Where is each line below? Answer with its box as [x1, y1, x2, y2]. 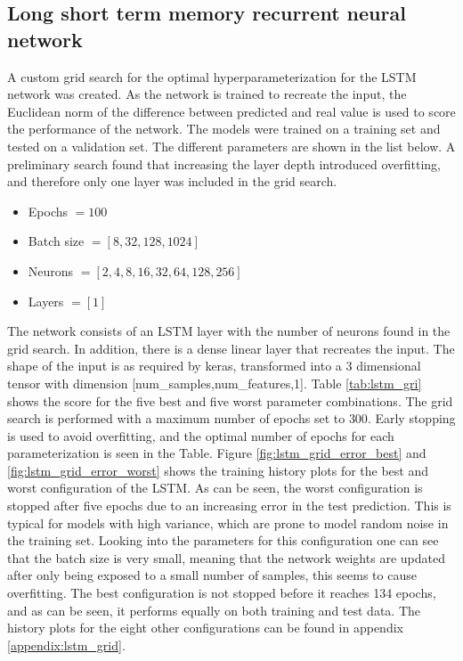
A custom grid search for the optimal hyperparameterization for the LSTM [7, 67, 417, 86]
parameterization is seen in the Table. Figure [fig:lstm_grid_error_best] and [7, 444, 426, 462]
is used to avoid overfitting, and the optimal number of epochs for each [7, 426, 394, 445]
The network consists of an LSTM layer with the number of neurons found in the [7, 322, 451, 340]
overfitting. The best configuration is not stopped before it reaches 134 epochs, [7, 583, 436, 602]
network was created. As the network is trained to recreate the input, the [7, 85, 407, 103]
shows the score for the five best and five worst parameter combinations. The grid [7, 391, 453, 410]
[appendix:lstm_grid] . [7, 635, 126, 654]
